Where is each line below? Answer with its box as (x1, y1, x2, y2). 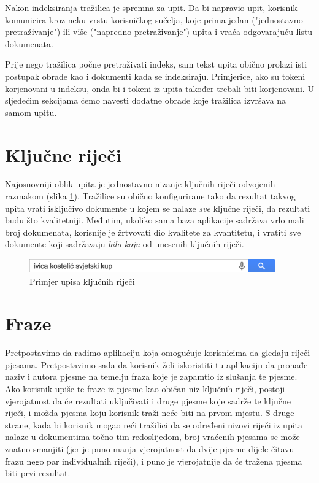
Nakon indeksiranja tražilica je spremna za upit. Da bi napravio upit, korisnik (5, 1, 298, 14)
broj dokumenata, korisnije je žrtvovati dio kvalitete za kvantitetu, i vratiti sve (5, 225, 301, 238)
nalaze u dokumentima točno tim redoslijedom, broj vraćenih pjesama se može (5, 430, 300, 443)
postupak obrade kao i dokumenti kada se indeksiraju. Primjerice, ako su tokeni (5, 69, 306, 82)
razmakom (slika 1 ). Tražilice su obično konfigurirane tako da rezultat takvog (5, 190, 296, 203)
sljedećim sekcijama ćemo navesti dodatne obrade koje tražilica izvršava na (5, 94, 286, 107)
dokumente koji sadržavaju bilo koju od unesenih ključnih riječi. (5, 238, 244, 250)
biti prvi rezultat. (5, 466, 71, 479)
